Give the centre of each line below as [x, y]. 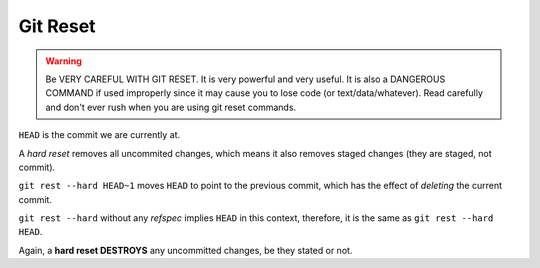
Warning [63, 61]
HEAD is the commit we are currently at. [99, 135]
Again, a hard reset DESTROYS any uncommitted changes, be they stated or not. [185, 250]
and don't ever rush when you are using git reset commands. [171, 107]
